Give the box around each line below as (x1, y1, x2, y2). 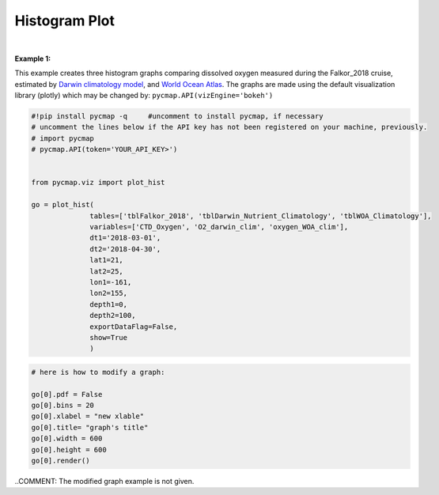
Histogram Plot (14, 12, 115, 29)
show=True (89, 333, 128, 342)
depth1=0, (89, 300, 128, 308)
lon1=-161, (89, 278, 132, 286)
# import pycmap (31, 134, 95, 142)
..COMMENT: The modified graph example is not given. (14, 476, 195, 486)
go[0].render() (31, 456, 90, 465)
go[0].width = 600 (31, 434, 103, 443)
